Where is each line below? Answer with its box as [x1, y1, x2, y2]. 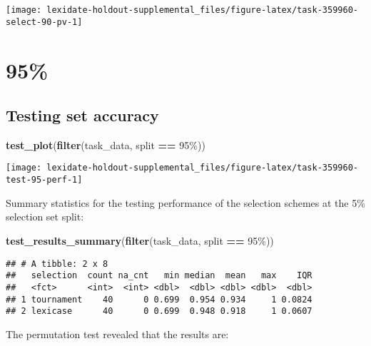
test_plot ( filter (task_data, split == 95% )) [6, 137, 205, 152]
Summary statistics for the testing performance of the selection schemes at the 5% [6, 195, 365, 210]
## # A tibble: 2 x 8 [6, 258, 108, 269]
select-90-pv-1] [6, 16, 83, 27]
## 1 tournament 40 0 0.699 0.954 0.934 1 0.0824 [6, 294, 312, 305]
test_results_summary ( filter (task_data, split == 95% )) [6, 233, 274, 248]
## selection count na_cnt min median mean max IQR [6, 270, 312, 281]
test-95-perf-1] [6, 175, 83, 185]
